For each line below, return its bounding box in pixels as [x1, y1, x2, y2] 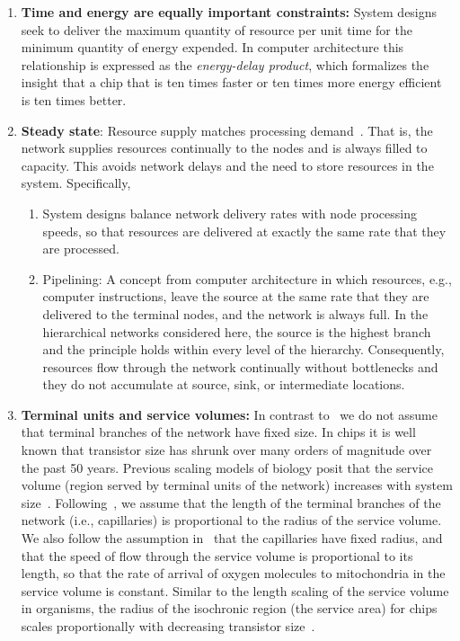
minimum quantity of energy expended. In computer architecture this [21, 38, 404, 57]
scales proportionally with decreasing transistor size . [21, 617, 315, 635]
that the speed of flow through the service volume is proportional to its [21, 546, 413, 565]
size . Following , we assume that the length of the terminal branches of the [21, 493, 441, 512]
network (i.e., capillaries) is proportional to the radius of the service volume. [21, 511, 442, 530]
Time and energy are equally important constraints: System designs [21, 3, 438, 21]
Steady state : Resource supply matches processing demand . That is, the [21, 120, 433, 139]
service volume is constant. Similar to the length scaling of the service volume [21, 581, 449, 600]
